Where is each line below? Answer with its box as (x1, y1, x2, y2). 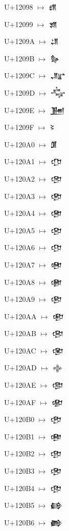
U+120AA (4, 311, 37, 321)
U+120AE (4, 380, 36, 390)
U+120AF (4, 396, 36, 407)
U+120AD (4, 362, 37, 373)
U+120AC (4, 345, 36, 356)
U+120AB (4, 328, 36, 339)
